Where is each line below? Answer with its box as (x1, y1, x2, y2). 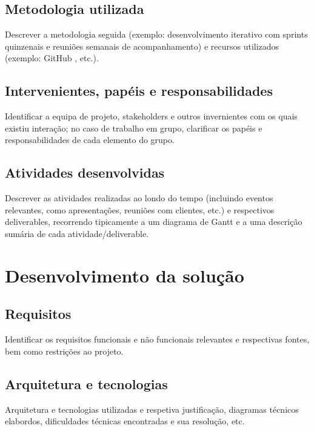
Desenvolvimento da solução (5, 262, 244, 287)
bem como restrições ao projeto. (5, 344, 124, 357)
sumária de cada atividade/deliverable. (5, 227, 149, 239)
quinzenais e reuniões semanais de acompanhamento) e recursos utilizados (5, 39, 279, 52)
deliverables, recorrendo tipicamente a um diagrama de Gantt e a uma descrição (5, 215, 302, 228)
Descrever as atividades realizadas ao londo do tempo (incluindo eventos (5, 192, 273, 204)
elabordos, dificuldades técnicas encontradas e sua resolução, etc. (5, 415, 245, 427)
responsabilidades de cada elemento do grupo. (5, 133, 175, 146)
